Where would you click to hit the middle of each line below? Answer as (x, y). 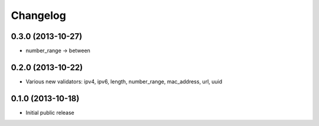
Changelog (38, 15)
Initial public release (50, 112)
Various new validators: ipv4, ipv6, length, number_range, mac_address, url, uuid (124, 81)
